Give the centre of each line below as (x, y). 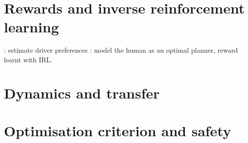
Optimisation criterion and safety (118, 131)
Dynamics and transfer (82, 93)
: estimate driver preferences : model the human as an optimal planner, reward (121, 50)
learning (32, 27)
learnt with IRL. (28, 59)
